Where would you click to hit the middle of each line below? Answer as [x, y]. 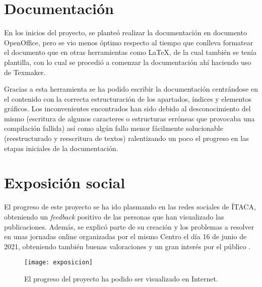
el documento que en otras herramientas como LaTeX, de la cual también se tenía [130, 52]
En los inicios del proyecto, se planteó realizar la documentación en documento [125, 32]
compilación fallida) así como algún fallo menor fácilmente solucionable [114, 128]
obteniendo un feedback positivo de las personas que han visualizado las [114, 216]
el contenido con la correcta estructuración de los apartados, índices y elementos [128, 98]
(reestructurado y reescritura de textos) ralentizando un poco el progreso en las [126, 138]
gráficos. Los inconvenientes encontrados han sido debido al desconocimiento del [127, 109]
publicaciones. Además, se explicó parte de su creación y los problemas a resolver [129, 226]
